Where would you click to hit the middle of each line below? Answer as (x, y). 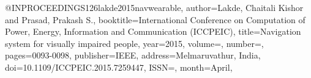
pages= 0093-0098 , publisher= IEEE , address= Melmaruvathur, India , (133, 55)
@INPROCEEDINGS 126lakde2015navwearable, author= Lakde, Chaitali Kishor (154, 7)
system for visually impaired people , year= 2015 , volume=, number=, (134, 43)
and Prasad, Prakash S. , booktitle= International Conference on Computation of (155, 19)
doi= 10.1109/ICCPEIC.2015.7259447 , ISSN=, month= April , (119, 67)
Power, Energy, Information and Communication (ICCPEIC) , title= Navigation (153, 31)
